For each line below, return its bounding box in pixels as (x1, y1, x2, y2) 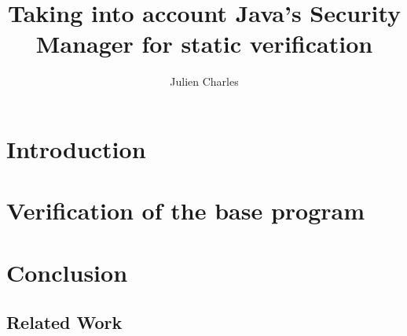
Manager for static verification (35, 28, 373, 60)
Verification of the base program (6, 194, 365, 227)
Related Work (6, 310, 123, 334)
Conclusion (6, 256, 128, 288)
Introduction (6, 132, 146, 164)
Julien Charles (170, 73, 239, 90)
